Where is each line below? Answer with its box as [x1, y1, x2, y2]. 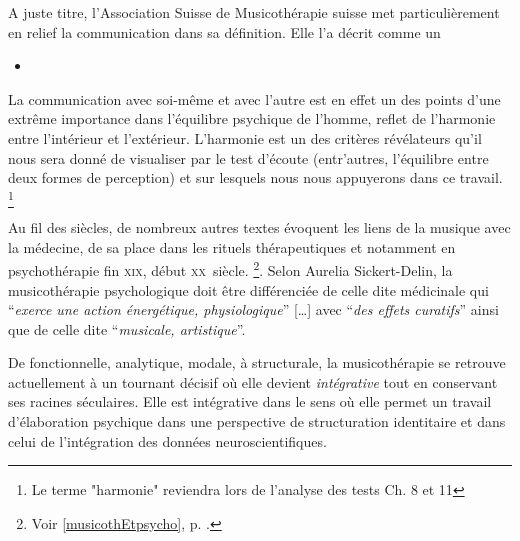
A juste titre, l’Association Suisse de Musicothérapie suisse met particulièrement [8, 2, 500, 22]
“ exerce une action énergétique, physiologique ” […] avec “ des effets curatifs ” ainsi [8, 299, 499, 320]
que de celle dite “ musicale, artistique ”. [8, 318, 246, 339]
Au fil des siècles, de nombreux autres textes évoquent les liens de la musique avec [8, 217, 511, 238]
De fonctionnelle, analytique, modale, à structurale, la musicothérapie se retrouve [8, 352, 506, 373]
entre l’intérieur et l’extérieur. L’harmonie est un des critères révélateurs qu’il [8, 127, 482, 148]
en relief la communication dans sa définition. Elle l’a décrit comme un [8, 21, 441, 42]
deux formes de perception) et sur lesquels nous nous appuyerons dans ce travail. [8, 167, 503, 188]
